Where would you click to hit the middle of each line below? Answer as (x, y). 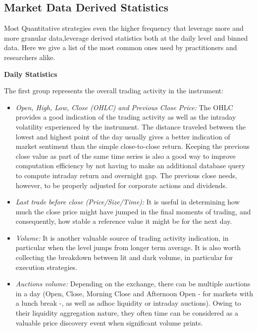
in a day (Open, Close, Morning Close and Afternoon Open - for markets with (134, 293)
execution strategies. (47, 267)
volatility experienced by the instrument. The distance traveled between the (130, 126)
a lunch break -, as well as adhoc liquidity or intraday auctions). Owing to (128, 303)
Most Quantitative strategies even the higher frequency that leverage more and (124, 28)
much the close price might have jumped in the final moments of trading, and (133, 211)
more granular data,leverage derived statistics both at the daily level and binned (126, 37)
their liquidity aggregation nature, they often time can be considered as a (127, 313)
